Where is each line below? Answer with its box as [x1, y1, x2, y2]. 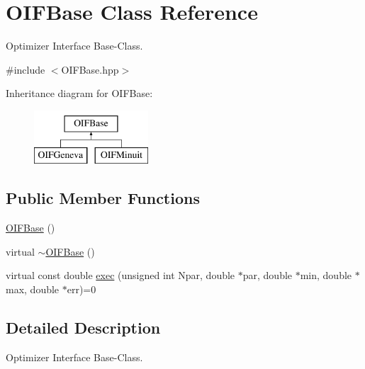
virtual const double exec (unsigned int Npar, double [6, 268, 235, 283]
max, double [6, 282, 60, 297]
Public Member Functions [6, 187, 200, 209]
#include [6, 62, 45, 76]
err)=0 [67, 282, 96, 297]
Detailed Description [6, 317, 161, 339]
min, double [300, 268, 352, 283]
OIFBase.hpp [61, 62, 119, 76]
